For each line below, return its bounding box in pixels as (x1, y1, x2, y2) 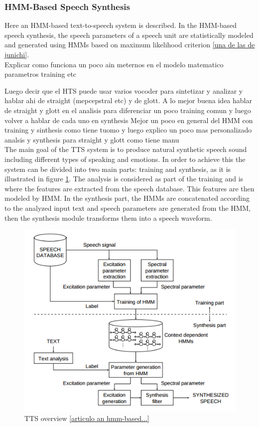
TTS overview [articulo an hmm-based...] (24, 413, 149, 424)
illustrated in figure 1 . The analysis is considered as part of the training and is (4, 173, 244, 184)
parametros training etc (4, 69, 77, 79)
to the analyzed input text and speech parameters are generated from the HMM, (4, 202, 251, 213)
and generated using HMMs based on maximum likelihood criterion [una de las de (4, 39, 255, 50)
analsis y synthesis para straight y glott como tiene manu (4, 134, 179, 144)
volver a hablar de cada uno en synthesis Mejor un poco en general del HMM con (4, 115, 253, 125)
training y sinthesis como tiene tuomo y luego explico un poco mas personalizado (4, 125, 252, 135)
